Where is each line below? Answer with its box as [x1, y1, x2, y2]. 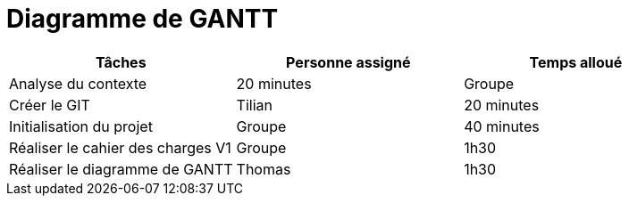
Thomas [236, 159, 291, 178]
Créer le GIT [9, 95, 90, 114]
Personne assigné [286, 53, 411, 71]
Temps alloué [529, 53, 623, 71]
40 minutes [464, 117, 540, 135]
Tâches [95, 53, 147, 71]
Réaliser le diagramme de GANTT [9, 159, 233, 178]
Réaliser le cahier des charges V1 [9, 138, 231, 157]
